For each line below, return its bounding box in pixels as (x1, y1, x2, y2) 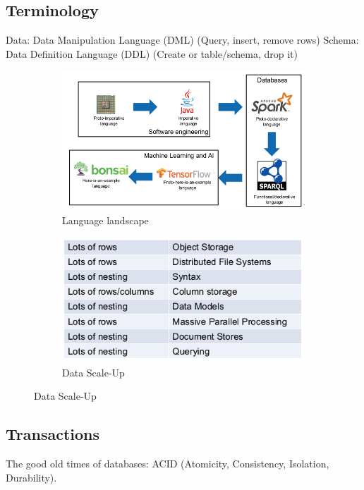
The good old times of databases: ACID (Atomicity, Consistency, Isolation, (6, 456, 329, 471)
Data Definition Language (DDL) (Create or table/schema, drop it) (6, 46, 298, 61)
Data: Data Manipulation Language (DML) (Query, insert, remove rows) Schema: (6, 32, 359, 47)
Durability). (6, 470, 57, 484)
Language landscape (62, 212, 149, 227)
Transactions (6, 423, 100, 445)
